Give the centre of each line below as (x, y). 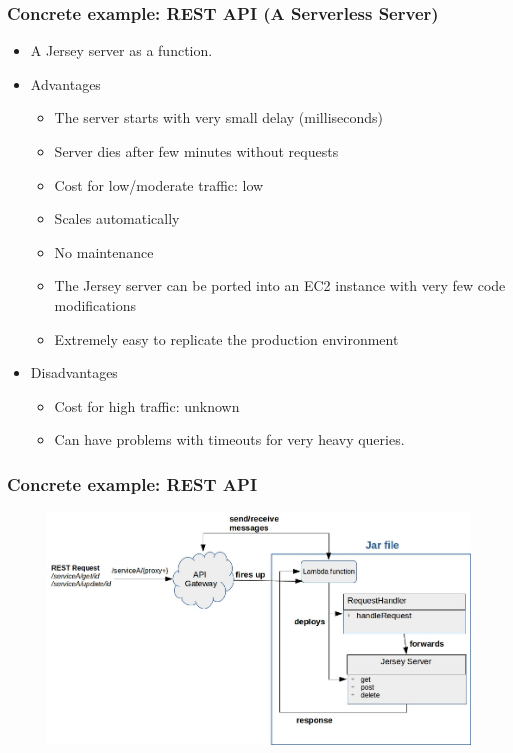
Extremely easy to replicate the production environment (226, 338)
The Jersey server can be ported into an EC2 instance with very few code (280, 285)
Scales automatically (117, 218)
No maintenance (104, 251)
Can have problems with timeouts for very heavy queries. (229, 439)
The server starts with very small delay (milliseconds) (219, 117)
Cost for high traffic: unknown (147, 405)
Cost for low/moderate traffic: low (159, 184)
